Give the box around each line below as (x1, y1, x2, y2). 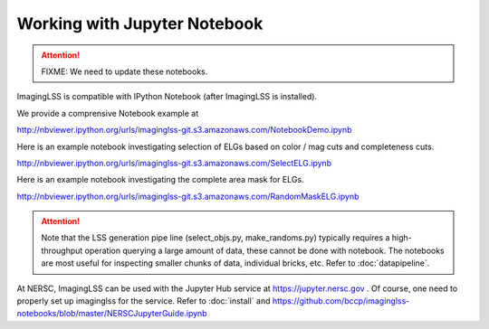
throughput (41, 245, 83, 256)
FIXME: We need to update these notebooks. (41, 66, 208, 77)
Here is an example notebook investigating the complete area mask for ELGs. (16, 174, 304, 185)
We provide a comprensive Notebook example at (16, 108, 199, 118)
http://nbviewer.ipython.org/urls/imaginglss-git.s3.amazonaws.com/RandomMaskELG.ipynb (16, 191, 360, 202)
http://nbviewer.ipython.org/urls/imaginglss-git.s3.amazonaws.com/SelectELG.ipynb (16, 157, 332, 168)
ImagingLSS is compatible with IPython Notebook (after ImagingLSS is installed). (16, 91, 317, 102)
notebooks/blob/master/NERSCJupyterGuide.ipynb (16, 308, 207, 319)
